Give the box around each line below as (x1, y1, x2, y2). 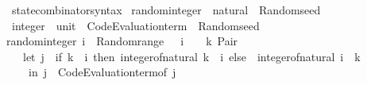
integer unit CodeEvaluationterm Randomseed (11, 17, 260, 33)
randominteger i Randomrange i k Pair (6, 33, 238, 49)
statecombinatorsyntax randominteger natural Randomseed (11, 2, 321, 17)
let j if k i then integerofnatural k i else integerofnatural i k (22, 48, 361, 64)
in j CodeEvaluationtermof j (28, 64, 176, 80)
